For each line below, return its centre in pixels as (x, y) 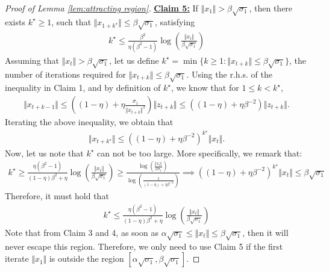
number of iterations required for (65, 74)
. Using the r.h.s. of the (229, 74)
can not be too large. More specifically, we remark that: (200, 153)
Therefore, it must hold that (57, 195)
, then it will (265, 232)
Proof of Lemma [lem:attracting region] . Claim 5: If (102, 8)
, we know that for (205, 88)
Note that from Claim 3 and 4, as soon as (82, 232)
